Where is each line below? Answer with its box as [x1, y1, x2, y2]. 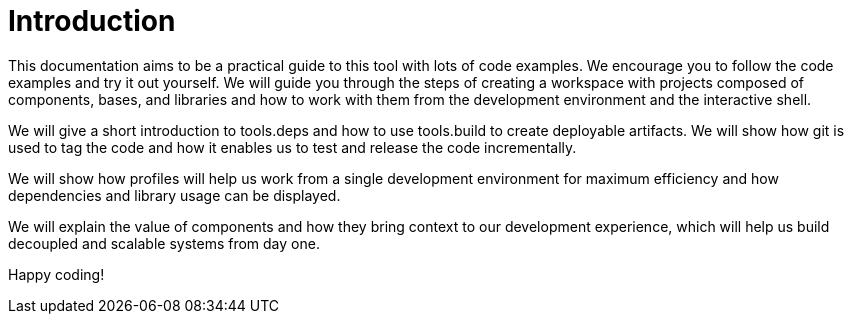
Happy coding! [8, 265, 105, 283]
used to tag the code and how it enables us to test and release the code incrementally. [8, 138, 577, 156]
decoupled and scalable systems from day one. [8, 234, 320, 252]
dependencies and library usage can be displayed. [8, 186, 341, 204]
